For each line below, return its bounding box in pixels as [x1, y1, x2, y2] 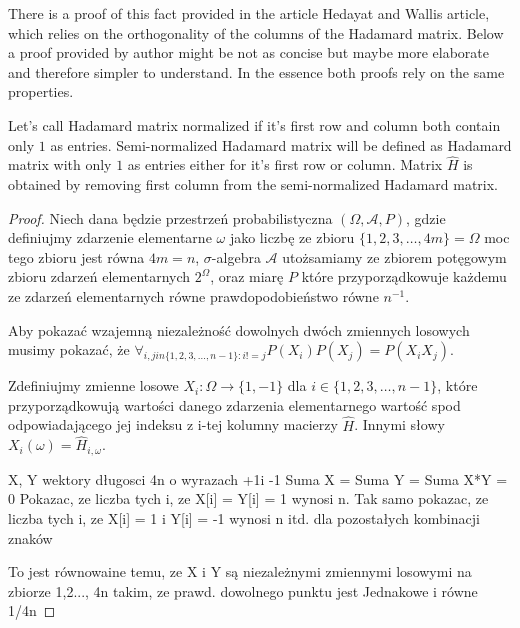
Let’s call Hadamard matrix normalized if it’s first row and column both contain [8, 114, 501, 135]
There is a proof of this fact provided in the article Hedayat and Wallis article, [8, 3, 490, 23]
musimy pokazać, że [8, 339, 130, 360]
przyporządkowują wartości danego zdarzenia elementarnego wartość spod [8, 394, 461, 415]
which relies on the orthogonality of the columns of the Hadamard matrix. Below [8, 22, 504, 43]
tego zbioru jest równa [8, 246, 145, 267]
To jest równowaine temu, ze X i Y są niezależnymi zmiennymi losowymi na [8, 561, 472, 582]
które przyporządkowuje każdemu [301, 266, 507, 287]
